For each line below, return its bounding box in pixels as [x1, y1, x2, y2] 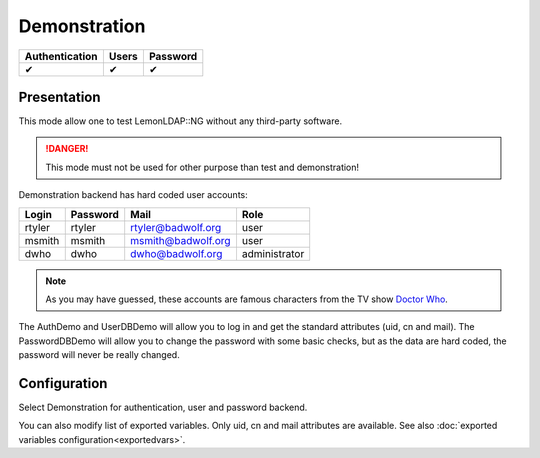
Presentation [18, 88, 101, 105]
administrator [241, 246, 305, 260]
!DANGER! [45, 143, 89, 155]
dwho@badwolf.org [130, 246, 223, 260]
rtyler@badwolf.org [130, 220, 222, 234]
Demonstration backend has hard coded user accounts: [18, 189, 249, 201]
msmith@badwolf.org [130, 233, 231, 247]
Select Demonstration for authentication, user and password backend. [18, 401, 308, 414]
